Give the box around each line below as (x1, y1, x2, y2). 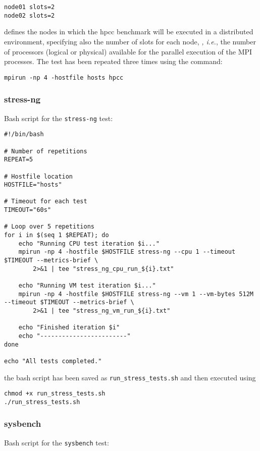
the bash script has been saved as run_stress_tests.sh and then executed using (4, 372, 256, 382)
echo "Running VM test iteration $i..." (18, 282, 156, 290)
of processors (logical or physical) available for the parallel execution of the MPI (4, 46, 252, 57)
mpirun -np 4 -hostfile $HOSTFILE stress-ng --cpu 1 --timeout (18, 248, 236, 256)
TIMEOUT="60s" (4, 206, 51, 214)
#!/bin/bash (4, 131, 44, 138)
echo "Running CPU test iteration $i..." (18, 240, 160, 247)
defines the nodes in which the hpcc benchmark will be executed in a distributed (4, 26, 253, 37)
